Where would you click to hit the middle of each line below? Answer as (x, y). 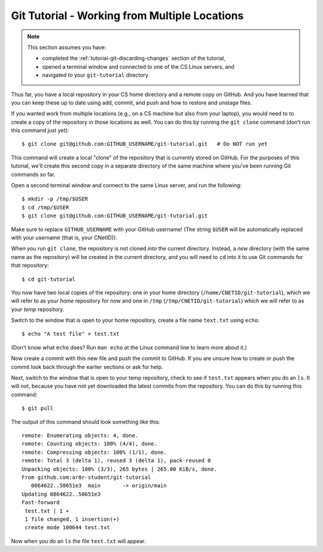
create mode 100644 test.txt (68, 527)
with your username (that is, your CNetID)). (64, 237)
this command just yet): (40, 130)
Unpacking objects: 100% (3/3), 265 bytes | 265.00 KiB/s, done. (120, 469)
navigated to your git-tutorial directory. (96, 75)
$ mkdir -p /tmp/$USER (55, 199)
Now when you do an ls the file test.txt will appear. (78, 541)
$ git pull (38, 408)
